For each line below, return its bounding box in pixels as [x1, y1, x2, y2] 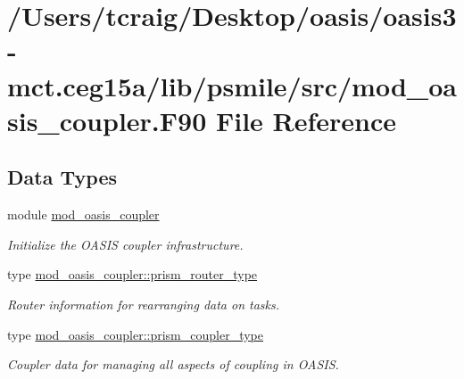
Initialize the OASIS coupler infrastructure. [7, 235, 244, 253]
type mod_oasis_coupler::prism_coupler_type [7, 325, 263, 343]
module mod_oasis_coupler [7, 205, 160, 224]
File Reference [215, 102, 397, 138]
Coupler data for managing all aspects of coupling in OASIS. [7, 355, 339, 374]
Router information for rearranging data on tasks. [7, 294, 280, 313]
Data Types [7, 163, 117, 191]
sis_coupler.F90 [7, 102, 207, 138]
